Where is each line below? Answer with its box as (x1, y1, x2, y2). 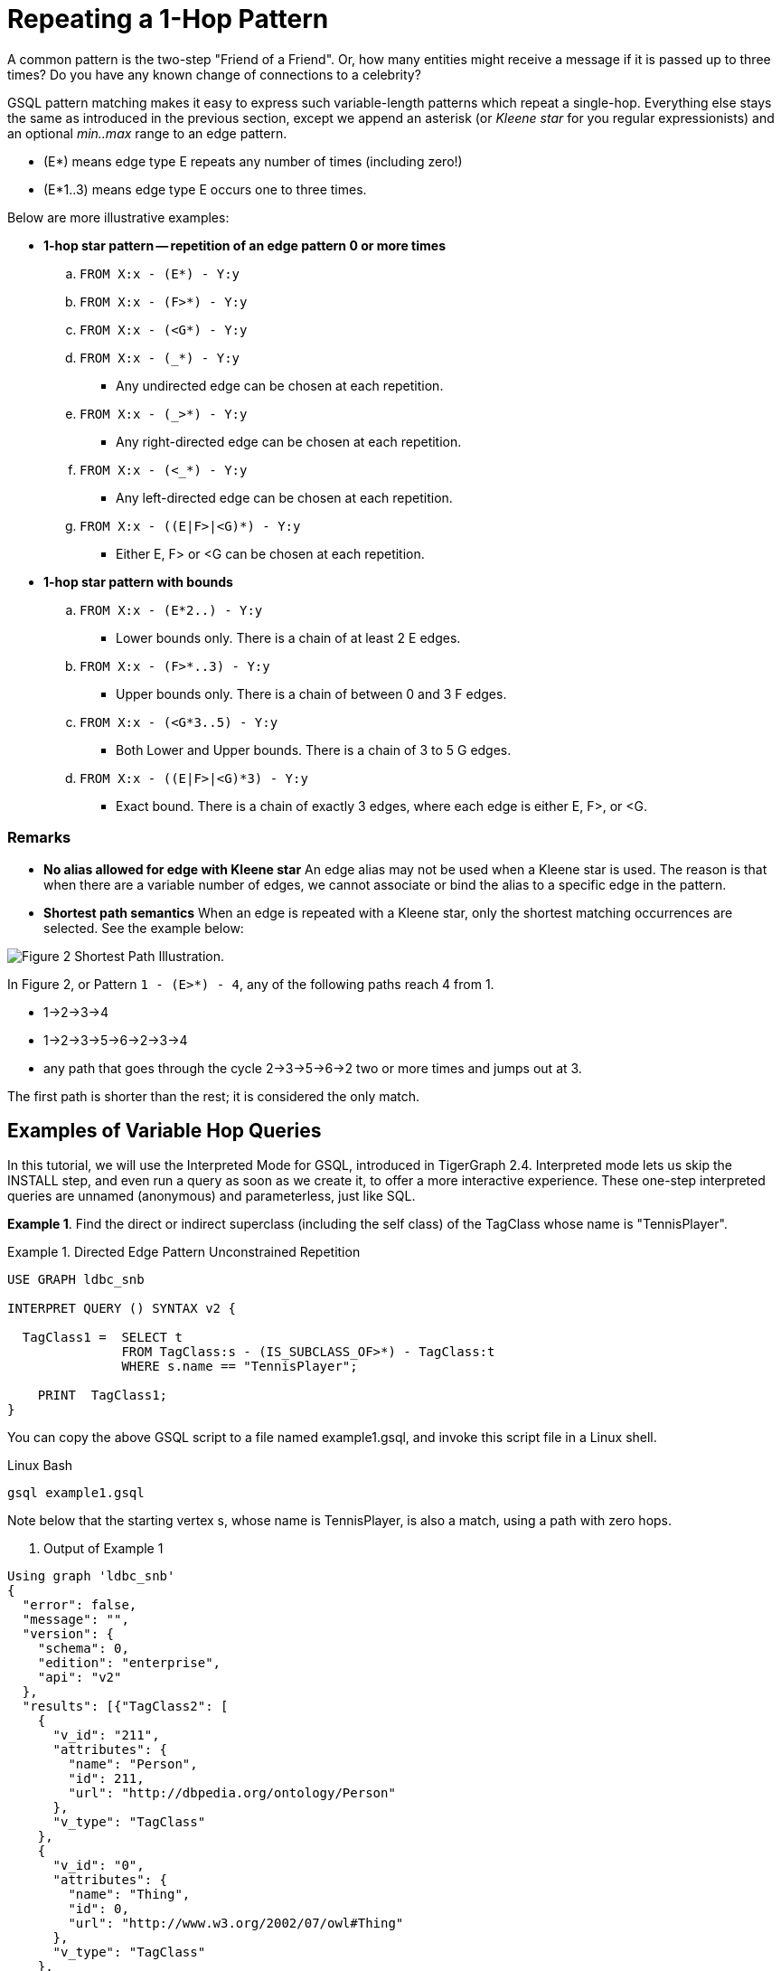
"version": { (22, 1627, 115, 1642)
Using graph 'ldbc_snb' (7, 1569, 175, 1584)
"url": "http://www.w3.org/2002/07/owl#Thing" (68, 1916, 404, 1931)
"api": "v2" (37, 1670, 122, 1685)
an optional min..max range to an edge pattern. (7, 125, 287, 141)
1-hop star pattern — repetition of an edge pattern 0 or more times (43, 237, 446, 253)
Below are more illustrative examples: (7, 209, 230, 225)
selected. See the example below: (43, 919, 244, 936)
